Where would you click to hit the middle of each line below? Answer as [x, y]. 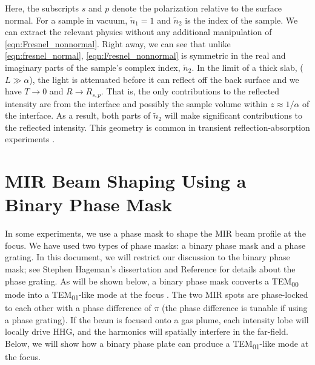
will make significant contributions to [234, 115]
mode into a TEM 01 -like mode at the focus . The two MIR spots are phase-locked [157, 295]
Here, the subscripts [42, 8]
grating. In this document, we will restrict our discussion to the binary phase [148, 257]
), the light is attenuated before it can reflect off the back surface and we [164, 79]
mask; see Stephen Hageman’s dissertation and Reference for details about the [150, 269]
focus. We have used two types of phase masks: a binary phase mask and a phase [155, 245]
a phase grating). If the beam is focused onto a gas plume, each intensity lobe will [157, 319]
